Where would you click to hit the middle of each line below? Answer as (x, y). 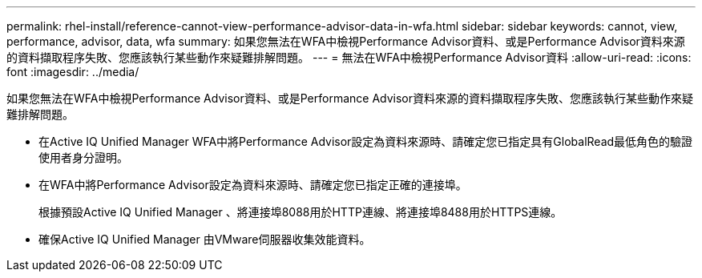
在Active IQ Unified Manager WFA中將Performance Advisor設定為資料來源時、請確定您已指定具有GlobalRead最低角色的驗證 (366, 141)
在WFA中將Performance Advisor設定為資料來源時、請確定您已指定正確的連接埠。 (253, 185)
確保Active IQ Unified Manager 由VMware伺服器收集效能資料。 (205, 239)
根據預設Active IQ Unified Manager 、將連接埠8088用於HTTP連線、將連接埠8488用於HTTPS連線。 (301, 212)
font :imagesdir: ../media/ (73, 72)
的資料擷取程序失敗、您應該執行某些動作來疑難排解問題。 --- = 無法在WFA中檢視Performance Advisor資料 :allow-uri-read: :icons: (349, 57)
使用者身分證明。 (83, 157)
